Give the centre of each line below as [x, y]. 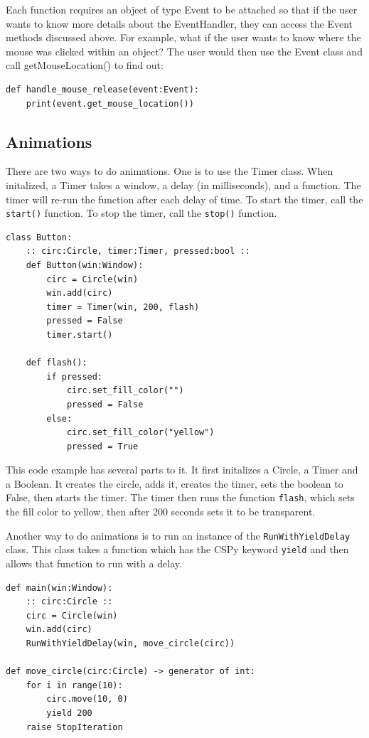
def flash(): [57, 363]
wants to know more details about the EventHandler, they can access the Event [180, 23]
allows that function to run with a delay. [94, 563]
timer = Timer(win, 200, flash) [123, 307]
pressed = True [102, 446]
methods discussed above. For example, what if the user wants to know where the [183, 37]
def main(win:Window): [59, 588]
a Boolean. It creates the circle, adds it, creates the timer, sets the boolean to [175, 483]
